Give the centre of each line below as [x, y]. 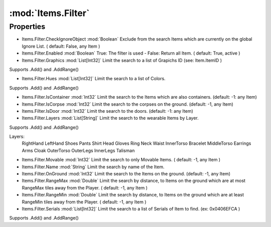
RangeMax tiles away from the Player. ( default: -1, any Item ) [85, 187]
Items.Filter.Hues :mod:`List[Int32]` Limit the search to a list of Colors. [94, 79]
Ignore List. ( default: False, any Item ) [61, 46]
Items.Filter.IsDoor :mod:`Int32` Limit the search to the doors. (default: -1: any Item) [107, 111]
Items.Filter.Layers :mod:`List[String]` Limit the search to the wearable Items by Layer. [110, 118]
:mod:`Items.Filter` [49, 13]
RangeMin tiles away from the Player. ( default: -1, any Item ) [84, 202]
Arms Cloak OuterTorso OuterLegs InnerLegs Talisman [78, 150]
